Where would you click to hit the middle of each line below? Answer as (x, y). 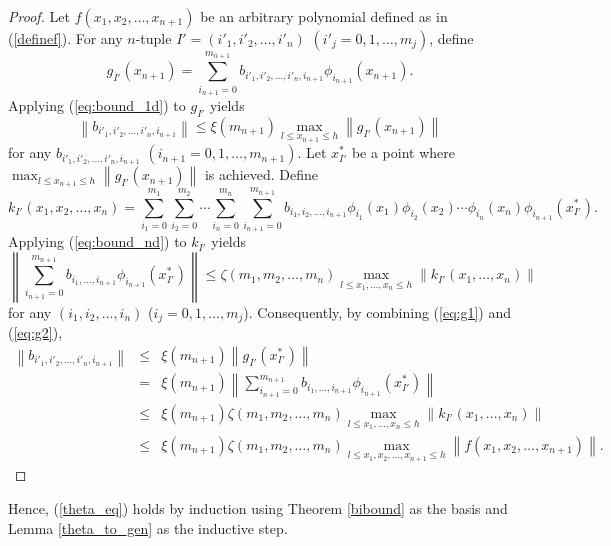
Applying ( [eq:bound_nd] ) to (97, 241)
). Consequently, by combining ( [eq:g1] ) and (377, 311)
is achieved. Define (261, 174)
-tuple (153, 38)
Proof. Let (39, 16)
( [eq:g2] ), (35, 332)
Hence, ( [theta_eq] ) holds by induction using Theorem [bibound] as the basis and (258, 507)
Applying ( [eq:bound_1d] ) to (97, 104)
